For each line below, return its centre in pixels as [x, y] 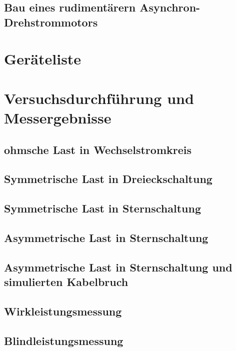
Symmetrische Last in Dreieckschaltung [108, 179]
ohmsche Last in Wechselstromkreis [98, 149]
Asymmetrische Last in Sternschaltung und [118, 267]
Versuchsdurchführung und [99, 98]
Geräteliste [43, 59]
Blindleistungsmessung [64, 340]
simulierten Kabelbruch [66, 282]
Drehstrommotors [51, 22]
